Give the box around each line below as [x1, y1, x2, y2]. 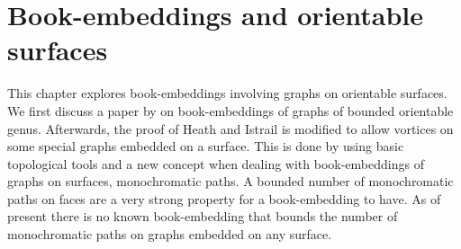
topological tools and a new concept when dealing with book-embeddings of [7, 154, 424, 173]
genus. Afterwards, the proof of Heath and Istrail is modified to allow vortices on [7, 119, 454, 138]
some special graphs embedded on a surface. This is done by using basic [7, 137, 404, 156]
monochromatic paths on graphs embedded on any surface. [7, 225, 332, 244]
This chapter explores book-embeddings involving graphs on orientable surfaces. [7, 84, 447, 102]
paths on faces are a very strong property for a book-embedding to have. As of [7, 189, 441, 208]
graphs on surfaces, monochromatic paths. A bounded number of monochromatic [7, 172, 454, 191]
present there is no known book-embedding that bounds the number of [7, 207, 398, 226]
